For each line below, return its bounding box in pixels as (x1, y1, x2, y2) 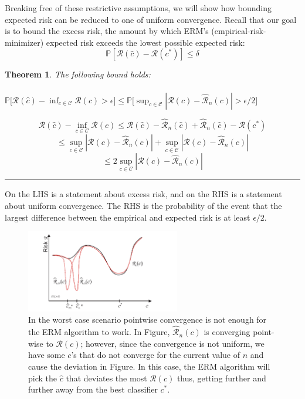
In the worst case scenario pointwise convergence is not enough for (28, 313, 267, 326)
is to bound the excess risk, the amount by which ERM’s (5, 25, 209, 37)
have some (28, 349, 65, 361)
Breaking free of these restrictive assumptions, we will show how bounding (5, 2, 272, 13)
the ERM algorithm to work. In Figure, (28, 326, 170, 338)
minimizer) (5, 36, 44, 48)
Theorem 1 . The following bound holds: (5, 68, 151, 80)
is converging (204, 326, 250, 338)
